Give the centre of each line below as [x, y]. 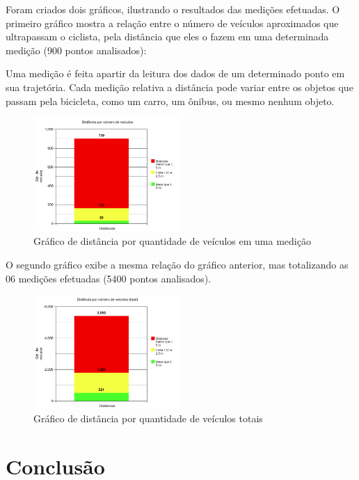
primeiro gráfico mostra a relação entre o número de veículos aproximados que [172, 23]
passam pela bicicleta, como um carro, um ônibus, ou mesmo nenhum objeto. [170, 101]
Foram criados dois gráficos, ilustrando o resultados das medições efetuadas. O [173, 9]
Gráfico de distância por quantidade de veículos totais [148, 418]
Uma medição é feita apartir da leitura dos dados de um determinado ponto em [175, 73]
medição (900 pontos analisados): [76, 50]
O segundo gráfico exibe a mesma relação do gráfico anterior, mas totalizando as [177, 264]
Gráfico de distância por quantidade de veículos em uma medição [172, 241]
